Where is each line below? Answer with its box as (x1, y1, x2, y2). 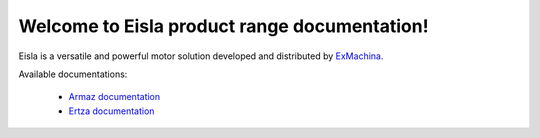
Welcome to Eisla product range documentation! (18, 15, 429, 37)
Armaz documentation (68, 91, 161, 103)
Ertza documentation (68, 105, 155, 117)
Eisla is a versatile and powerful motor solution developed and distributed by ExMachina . (18, 50, 384, 62)
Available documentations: (18, 68, 128, 80)
